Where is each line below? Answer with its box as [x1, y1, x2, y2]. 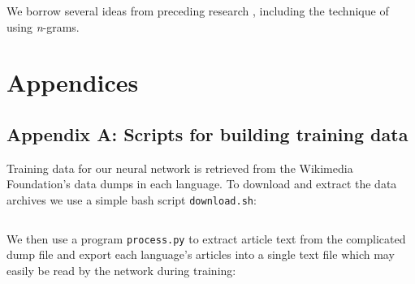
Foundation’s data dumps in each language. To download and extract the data [6, 175, 397, 192]
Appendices [6, 66, 139, 99]
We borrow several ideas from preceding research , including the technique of [6, 2, 389, 19]
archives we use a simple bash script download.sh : [6, 191, 257, 208]
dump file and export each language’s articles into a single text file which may [6, 246, 395, 263]
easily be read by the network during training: [6, 261, 236, 278]
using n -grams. [6, 18, 80, 35]
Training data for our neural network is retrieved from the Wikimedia [6, 159, 353, 176]
